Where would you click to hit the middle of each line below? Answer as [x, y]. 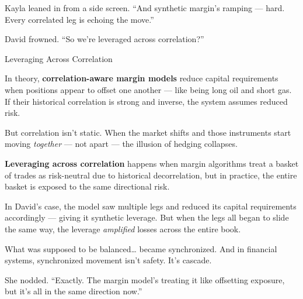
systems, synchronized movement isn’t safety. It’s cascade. [108, 260]
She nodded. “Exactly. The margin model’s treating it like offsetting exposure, [145, 279]
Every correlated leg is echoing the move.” [79, 19]
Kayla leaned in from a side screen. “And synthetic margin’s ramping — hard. [145, 8]
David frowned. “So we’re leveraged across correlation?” [105, 39]
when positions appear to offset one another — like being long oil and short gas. [148, 89]
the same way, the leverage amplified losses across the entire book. [123, 228]
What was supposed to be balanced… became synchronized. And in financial [141, 248]
